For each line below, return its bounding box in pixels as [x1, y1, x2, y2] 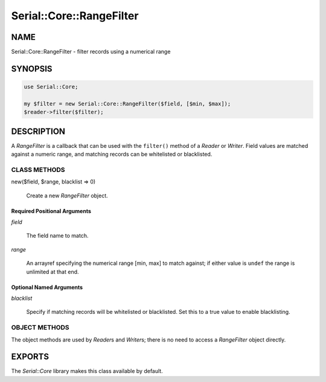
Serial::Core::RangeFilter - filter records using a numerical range [11, 48, 171, 56]
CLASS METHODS [11, 165, 66, 174]
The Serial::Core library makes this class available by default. [11, 368, 163, 375]
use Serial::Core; [24, 83, 78, 91]
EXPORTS [11, 352, 50, 362]
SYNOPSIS [11, 63, 53, 74]
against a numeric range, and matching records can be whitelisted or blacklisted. [11, 151, 213, 158]
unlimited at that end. [26, 268, 79, 275]
